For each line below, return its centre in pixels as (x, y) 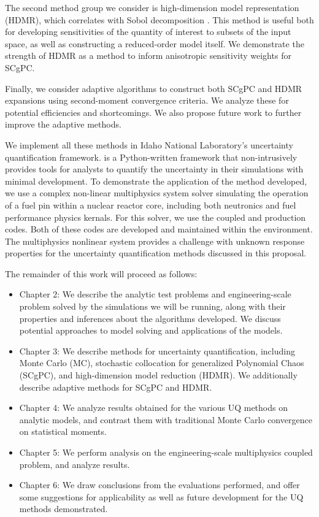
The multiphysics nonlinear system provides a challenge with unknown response (155, 241)
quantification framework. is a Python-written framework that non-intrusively (151, 157)
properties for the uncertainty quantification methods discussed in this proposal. (156, 253)
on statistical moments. (63, 431)
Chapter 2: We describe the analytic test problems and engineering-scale (155, 294)
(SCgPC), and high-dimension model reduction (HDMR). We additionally (158, 375)
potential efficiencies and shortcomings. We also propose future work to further (153, 112)
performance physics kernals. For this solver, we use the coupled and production (156, 217)
